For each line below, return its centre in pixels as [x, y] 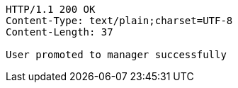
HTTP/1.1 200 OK [51, 9]
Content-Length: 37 [59, 32]
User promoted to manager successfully [116, 55]
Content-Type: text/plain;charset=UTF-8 [119, 21]
